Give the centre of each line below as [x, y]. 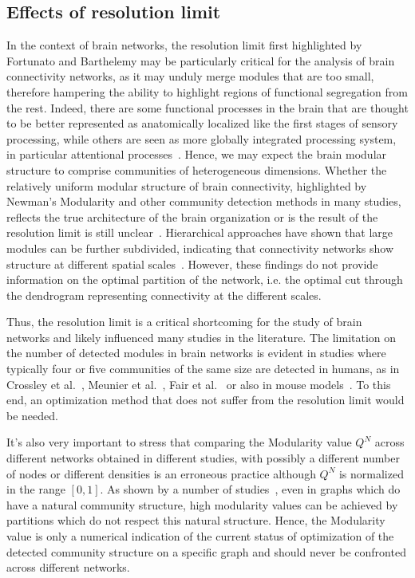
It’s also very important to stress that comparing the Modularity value [179, 442]
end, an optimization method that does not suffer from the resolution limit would [206, 400]
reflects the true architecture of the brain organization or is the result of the [192, 216]
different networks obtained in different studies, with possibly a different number [203, 458]
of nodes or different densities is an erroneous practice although [161, 473]
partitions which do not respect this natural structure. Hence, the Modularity [196, 520]
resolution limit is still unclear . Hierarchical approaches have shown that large [200, 232]
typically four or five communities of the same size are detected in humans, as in [203, 369]
